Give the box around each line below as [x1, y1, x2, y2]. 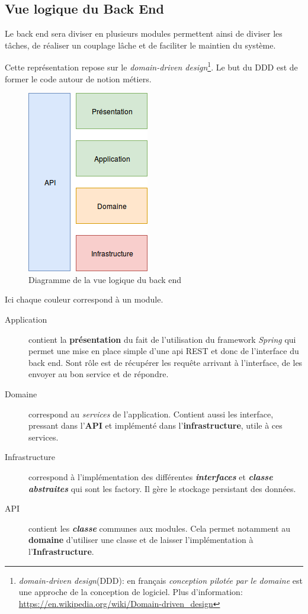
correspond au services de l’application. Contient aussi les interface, [28, 407, 274, 420]
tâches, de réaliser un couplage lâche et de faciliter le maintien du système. [5, 38, 276, 51]
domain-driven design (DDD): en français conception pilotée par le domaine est [18, 574, 303, 586]
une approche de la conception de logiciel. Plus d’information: [18, 586, 243, 598]
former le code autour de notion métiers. [5, 72, 152, 85]
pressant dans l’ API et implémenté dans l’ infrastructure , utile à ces [28, 419, 283, 432]
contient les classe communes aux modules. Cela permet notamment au [28, 522, 291, 534]
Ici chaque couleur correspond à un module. [5, 293, 163, 306]
